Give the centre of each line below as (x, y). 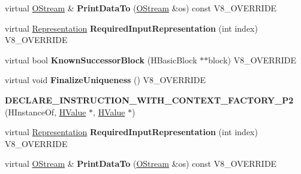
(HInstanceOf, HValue (46, 112)
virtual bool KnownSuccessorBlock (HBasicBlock (101, 59)
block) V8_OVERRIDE (252, 59)
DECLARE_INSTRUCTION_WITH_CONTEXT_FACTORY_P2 (149, 100)
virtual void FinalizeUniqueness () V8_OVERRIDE (106, 80)
